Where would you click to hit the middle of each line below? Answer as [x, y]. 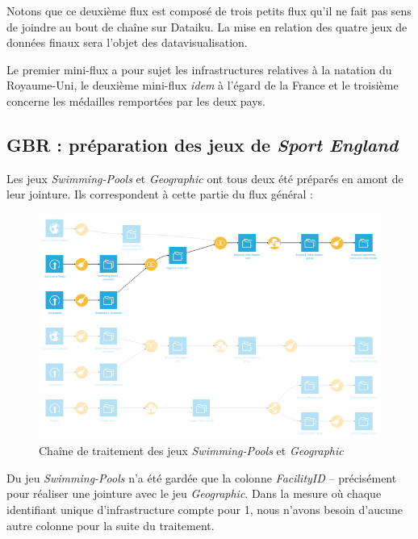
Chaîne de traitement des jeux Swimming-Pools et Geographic [191, 451]
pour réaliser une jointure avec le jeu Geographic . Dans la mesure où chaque [194, 493]
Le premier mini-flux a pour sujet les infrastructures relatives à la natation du [199, 69]
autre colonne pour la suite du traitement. [111, 525]
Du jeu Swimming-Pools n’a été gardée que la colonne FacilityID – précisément [202, 477]
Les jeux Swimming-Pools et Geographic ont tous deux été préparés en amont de [205, 178]
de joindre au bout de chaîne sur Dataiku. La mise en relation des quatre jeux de [207, 26]
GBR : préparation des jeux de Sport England [203, 144]
